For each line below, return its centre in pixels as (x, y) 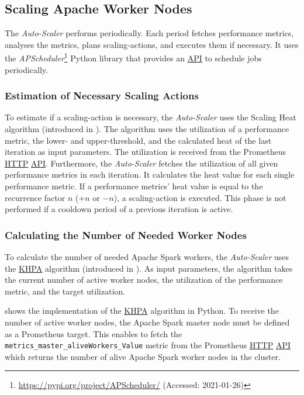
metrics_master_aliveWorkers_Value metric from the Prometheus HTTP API (148, 345)
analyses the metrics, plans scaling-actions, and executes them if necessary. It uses (152, 44)
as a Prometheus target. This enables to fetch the (94, 333)
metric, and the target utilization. (65, 291)
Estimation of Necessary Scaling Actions (102, 96)
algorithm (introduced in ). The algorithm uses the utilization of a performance (147, 129)
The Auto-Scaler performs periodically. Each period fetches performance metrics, (149, 33)
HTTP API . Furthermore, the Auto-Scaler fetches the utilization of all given (141, 163)
